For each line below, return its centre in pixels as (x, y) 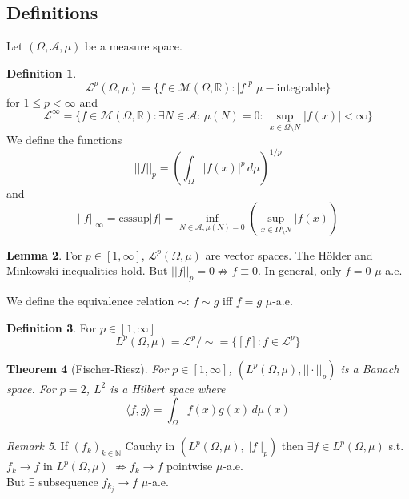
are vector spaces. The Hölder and (289, 254)
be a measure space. (133, 46)
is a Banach (370, 368)
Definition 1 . (42, 72)
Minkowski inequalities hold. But (87, 270)
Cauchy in (150, 446)
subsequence (68, 481)
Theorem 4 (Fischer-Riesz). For (88, 368)
